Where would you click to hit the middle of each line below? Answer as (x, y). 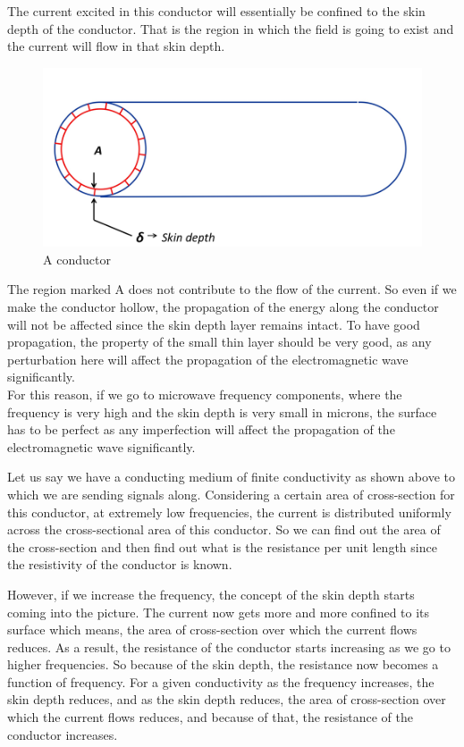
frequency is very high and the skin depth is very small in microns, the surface (222, 411)
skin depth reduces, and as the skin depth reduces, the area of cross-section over (227, 699)
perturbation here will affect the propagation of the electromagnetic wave (208, 359)
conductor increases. (63, 734)
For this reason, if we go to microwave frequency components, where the (205, 394)
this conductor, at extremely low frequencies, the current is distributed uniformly (229, 512)
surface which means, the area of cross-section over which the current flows (212, 629)
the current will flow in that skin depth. (116, 46)
